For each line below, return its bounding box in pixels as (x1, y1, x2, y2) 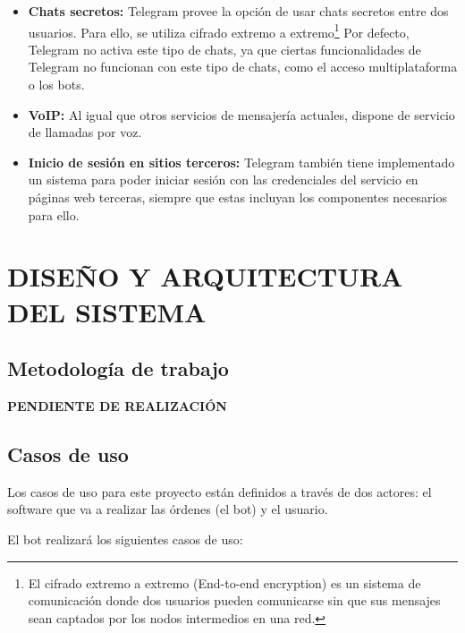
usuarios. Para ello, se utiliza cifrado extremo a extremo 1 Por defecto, (28, 20, 410, 41)
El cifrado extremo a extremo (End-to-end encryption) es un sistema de (28, 573, 421, 592)
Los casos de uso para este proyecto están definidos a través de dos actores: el (7, 482, 432, 500)
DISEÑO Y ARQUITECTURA (7, 258, 403, 295)
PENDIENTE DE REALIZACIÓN (7, 396, 227, 415)
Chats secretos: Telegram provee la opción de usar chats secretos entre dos (28, 2, 449, 20)
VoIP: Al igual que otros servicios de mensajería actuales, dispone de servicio (28, 105, 455, 124)
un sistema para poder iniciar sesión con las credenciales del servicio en (28, 170, 418, 189)
